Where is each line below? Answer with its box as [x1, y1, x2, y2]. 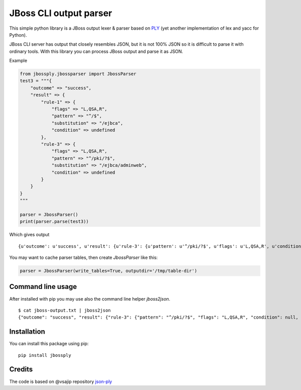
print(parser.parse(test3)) [20, 219, 89, 225]
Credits [9, 365, 33, 374]
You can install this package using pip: [9, 341, 89, 347]
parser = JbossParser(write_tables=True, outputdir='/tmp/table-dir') [20, 268, 198, 274]
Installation [9, 327, 45, 336]
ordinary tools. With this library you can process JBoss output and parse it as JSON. [9, 48, 183, 54]
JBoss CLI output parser [9, 8, 112, 19]
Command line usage [9, 282, 77, 291]
